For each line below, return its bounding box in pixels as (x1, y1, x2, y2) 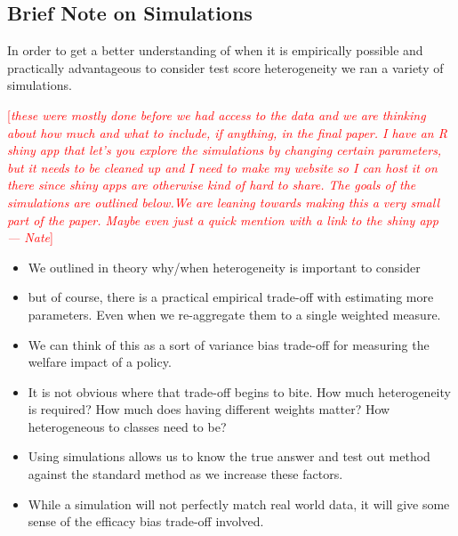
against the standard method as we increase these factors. (28, 465, 343, 483)
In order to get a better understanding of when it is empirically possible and (7, 41, 423, 60)
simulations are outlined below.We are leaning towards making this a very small (7, 192, 439, 211)
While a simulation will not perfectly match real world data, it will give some (28, 494, 450, 513)
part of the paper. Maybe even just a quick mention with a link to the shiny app (7, 210, 438, 229)
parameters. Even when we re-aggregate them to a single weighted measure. (28, 305, 441, 323)
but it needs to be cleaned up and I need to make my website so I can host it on (7, 158, 438, 176)
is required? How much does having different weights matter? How (28, 400, 390, 418)
